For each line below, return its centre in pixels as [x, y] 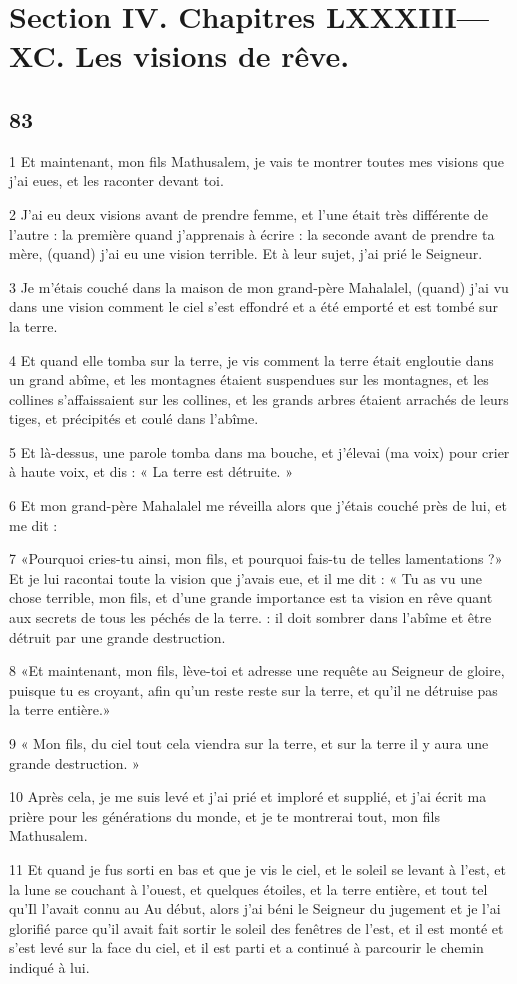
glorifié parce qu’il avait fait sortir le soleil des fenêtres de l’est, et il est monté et [256, 927]
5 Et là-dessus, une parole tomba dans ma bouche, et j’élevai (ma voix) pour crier [259, 451]
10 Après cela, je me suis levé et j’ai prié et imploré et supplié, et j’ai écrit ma [248, 796]
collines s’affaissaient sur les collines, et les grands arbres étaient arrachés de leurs [259, 398]
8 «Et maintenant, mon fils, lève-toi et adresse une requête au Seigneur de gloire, [257, 670]
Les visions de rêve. [212, 55]
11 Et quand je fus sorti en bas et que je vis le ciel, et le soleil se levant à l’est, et [257, 868]
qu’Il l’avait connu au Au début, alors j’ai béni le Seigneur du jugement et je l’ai [255, 908]
